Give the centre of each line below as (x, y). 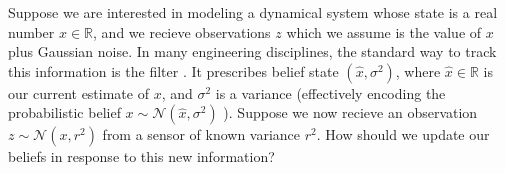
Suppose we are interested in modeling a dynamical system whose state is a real (253, 12)
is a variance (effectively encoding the (330, 92)
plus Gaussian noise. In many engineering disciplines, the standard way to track (252, 51)
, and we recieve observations (182, 31)
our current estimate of (78, 92)
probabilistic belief (64, 112)
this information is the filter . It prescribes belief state (173, 70)
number (31, 31)
